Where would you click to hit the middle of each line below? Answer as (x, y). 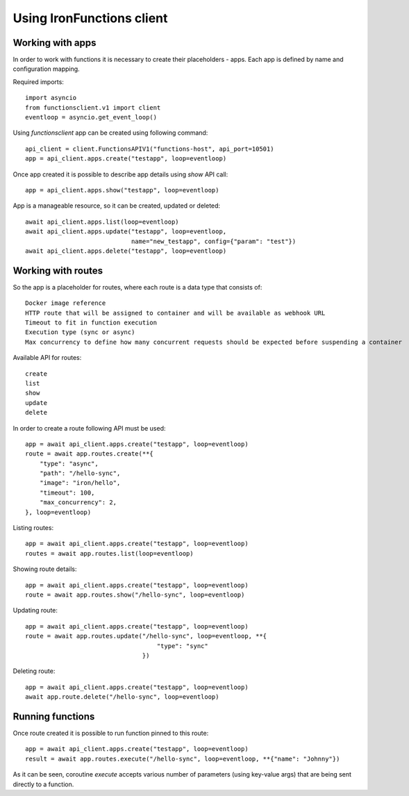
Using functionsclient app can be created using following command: (110, 133)
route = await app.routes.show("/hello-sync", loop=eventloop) (135, 595)
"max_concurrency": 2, (78, 503)
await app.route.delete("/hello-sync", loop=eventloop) (122, 697)
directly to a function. (43, 784)
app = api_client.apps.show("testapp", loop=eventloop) (122, 190)
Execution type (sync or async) (80, 332)
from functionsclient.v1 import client (93, 107)
